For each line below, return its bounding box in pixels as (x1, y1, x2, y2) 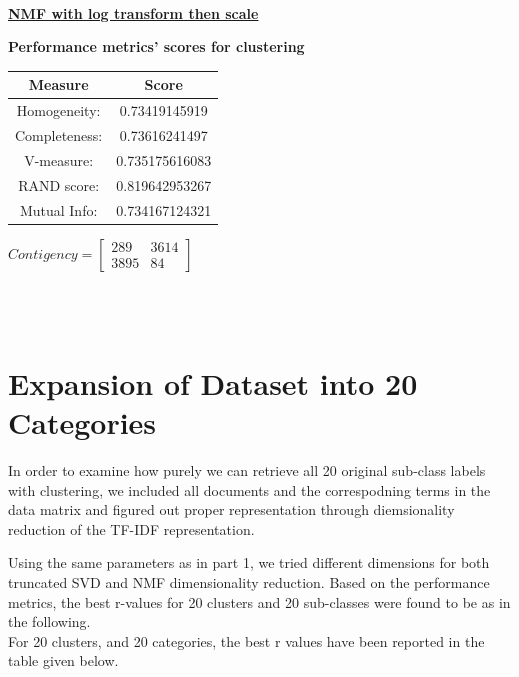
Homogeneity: (16, 100, 101, 121)
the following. (8, 611, 91, 632)
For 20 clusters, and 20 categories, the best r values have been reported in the (8, 630, 485, 651)
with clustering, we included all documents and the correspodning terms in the (8, 479, 491, 500)
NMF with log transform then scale (8, 2, 259, 23)
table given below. (8, 650, 119, 671)
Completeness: (15, 124, 103, 145)
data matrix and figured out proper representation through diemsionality (8, 499, 455, 520)
